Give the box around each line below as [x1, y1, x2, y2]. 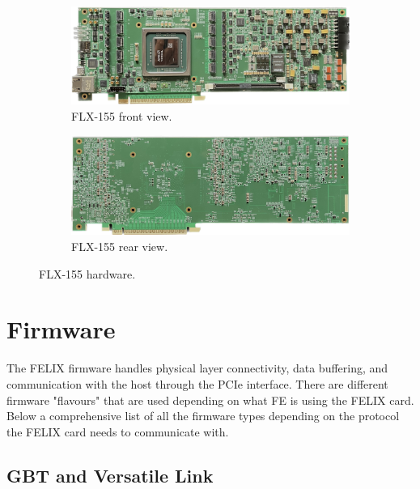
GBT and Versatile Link [6, 462, 214, 487]
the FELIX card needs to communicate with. [6, 423, 229, 440]
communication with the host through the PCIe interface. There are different [6, 375, 388, 392]
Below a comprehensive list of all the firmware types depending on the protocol [6, 407, 400, 424]
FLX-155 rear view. [71, 238, 168, 254]
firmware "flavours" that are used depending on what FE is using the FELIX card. [6, 391, 414, 408]
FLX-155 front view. [71, 107, 172, 124]
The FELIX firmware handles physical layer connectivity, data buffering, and [6, 359, 388, 376]
